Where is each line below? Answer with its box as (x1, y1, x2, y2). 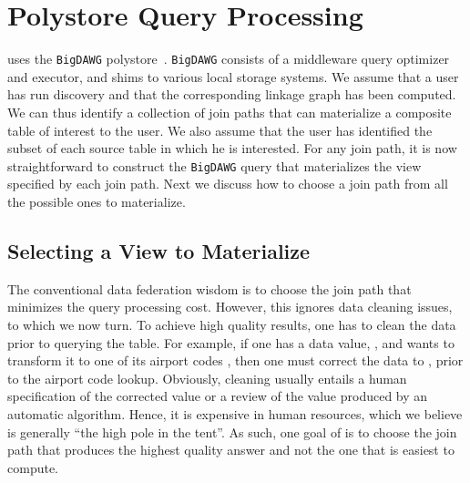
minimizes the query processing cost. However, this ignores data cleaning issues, (7, 297, 453, 316)
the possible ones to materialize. (7, 192, 186, 211)
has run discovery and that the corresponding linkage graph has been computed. (7, 85, 456, 104)
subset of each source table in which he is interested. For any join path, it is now (7, 139, 457, 158)
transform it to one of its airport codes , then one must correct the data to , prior (7, 351, 464, 370)
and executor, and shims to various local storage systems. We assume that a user (7, 67, 459, 86)
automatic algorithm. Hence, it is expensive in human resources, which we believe (7, 404, 463, 423)
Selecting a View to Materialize (7, 236, 311, 264)
